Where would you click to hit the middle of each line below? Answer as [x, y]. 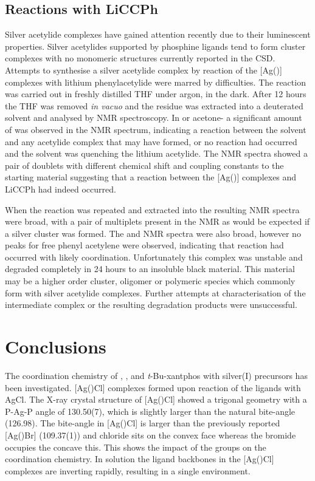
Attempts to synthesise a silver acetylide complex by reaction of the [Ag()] [144, 70]
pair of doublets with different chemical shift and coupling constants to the [144, 165]
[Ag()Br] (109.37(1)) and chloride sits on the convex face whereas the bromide [151, 435]
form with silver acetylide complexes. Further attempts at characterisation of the [155, 292]
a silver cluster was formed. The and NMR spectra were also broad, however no [153, 233]
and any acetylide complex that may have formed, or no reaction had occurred [151, 141]
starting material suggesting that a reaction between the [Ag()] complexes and [151, 177]
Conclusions [56, 346]
